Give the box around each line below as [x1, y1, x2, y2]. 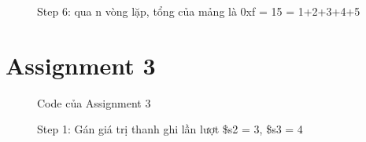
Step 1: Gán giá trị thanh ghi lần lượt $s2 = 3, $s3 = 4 [37, 121, 303, 137]
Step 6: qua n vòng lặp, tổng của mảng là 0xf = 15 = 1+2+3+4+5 [37, 3, 360, 19]
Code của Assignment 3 [37, 94, 151, 111]
